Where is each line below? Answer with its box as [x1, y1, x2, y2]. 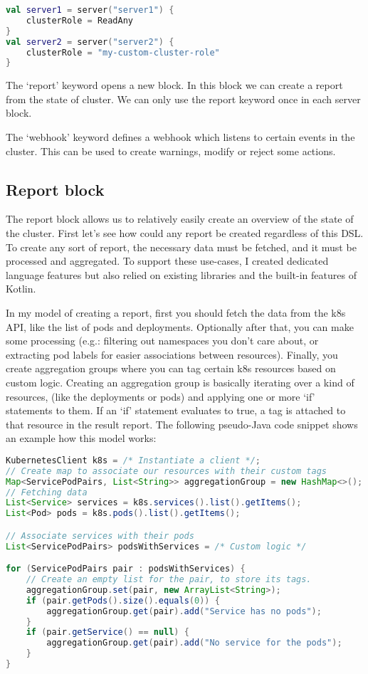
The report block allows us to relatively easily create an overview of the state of [6, 211, 354, 226]
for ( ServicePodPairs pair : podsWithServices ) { [6, 564, 246, 574]
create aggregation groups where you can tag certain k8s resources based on [6, 361, 336, 376]
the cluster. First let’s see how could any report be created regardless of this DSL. [6, 226, 364, 241]
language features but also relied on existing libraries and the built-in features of [6, 267, 357, 282]
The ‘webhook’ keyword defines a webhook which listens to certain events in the [6, 130, 355, 144]
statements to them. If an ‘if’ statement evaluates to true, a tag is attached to [6, 403, 346, 418]
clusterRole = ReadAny [26, 15, 133, 26]
